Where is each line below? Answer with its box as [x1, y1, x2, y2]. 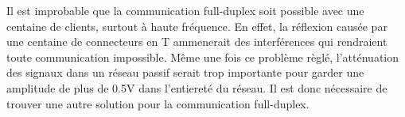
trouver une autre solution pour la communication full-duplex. [6, 95, 310, 111]
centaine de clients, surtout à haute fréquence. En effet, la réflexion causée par [6, 17, 387, 34]
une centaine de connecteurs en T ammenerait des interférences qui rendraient [6, 33, 387, 50]
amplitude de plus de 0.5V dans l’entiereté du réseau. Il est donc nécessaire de [6, 79, 387, 96]
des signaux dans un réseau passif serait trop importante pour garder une [6, 64, 364, 81]
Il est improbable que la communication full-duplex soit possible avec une [6, 2, 364, 18]
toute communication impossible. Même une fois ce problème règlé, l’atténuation [6, 48, 399, 65]
